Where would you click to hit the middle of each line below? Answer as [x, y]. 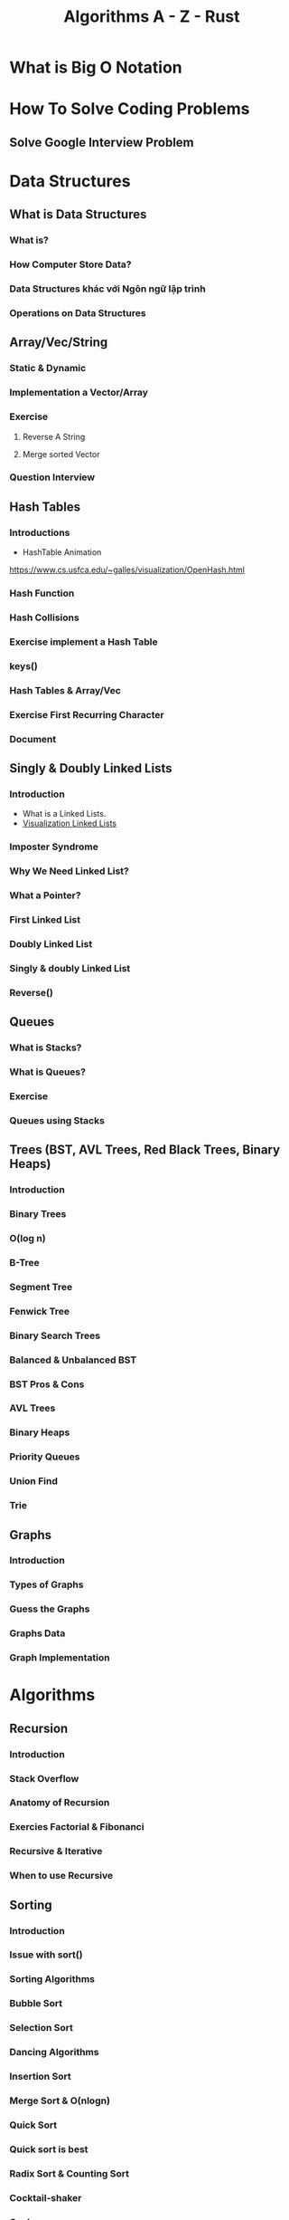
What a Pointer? [45, 895]
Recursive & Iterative [56, 1852]
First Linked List [45, 919]
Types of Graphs [47, 1584]
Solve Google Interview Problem [102, 142]
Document [33, 739]
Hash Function [42, 593]
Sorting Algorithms [52, 1979]
